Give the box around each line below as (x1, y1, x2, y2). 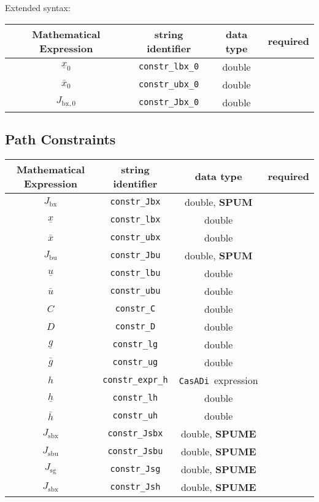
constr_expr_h (102, 375, 168, 385)
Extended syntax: (5, 1, 71, 14)
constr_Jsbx (107, 428, 163, 439)
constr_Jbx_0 (139, 97, 199, 108)
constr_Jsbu (107, 446, 163, 457)
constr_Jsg (110, 464, 161, 474)
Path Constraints (5, 129, 116, 148)
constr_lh (112, 393, 158, 403)
